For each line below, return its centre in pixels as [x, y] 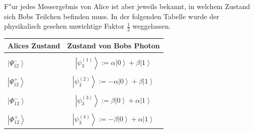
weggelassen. [152, 26]
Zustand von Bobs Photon [113, 45]
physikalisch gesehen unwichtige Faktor [64, 26]
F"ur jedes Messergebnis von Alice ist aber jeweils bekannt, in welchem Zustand [127, 6]
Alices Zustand [34, 45]
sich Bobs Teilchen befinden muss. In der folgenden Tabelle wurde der [112, 16]
